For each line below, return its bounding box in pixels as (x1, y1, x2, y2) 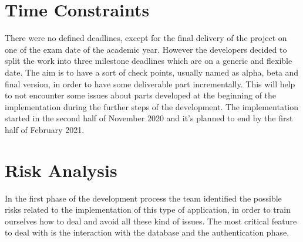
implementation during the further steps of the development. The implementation (5, 100, 299, 113)
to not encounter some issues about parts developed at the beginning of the (5, 89, 277, 101)
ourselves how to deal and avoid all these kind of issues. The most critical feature (5, 214, 297, 227)
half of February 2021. (5, 123, 85, 135)
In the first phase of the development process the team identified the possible (5, 192, 282, 204)
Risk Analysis (5, 158, 117, 182)
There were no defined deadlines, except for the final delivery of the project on (5, 32, 287, 44)
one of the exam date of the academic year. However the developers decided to (5, 43, 287, 55)
